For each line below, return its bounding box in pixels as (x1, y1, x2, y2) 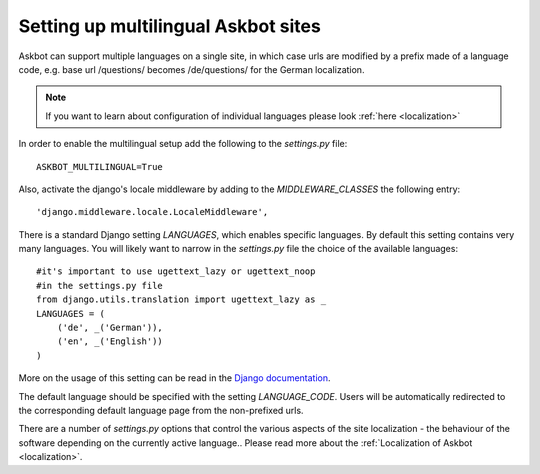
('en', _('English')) (56, 336, 164, 347)
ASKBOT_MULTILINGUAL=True (36, 161, 164, 172)
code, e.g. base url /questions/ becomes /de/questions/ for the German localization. (18, 63, 365, 75)
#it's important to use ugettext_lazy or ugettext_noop (36, 266, 316, 277)
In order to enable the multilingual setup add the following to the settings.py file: (18, 138, 348, 150)
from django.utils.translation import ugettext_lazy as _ (36, 294, 327, 305)
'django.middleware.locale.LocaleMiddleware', (36, 206, 269, 218)
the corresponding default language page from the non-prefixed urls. (18, 404, 304, 416)
